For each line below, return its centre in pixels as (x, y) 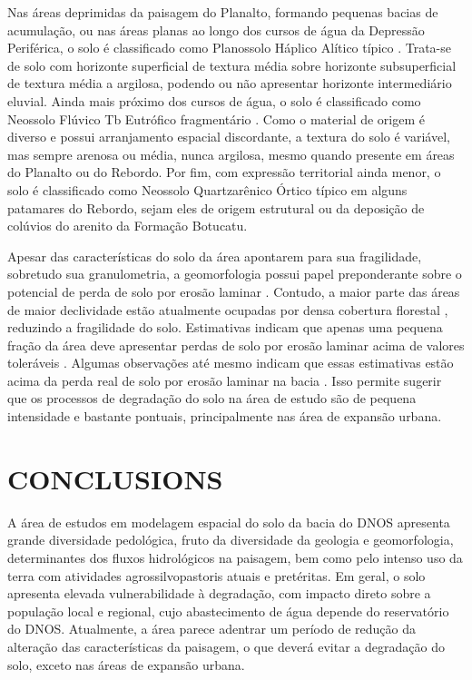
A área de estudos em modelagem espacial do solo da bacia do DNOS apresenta (229, 522)
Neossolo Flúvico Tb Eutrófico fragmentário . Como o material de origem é (216, 118)
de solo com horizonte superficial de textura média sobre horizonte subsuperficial (232, 65)
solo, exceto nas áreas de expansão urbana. (126, 664)
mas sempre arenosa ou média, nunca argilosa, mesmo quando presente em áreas (231, 154)
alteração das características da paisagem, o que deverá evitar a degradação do (226, 646)
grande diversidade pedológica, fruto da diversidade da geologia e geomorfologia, (231, 540)
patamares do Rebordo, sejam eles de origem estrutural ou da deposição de (216, 207)
